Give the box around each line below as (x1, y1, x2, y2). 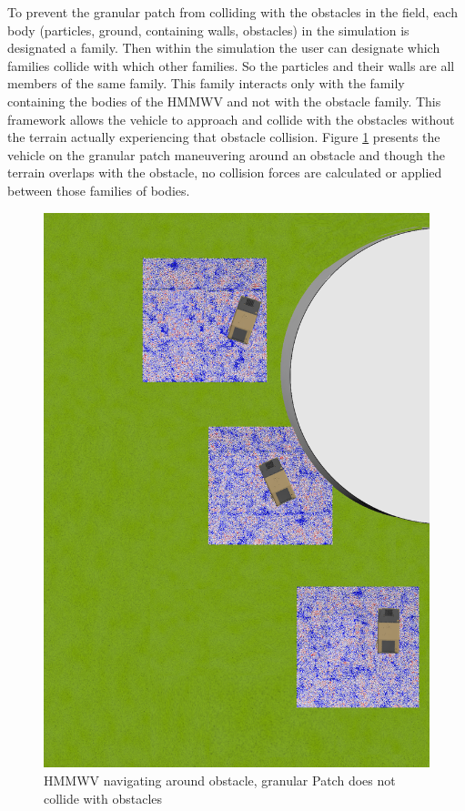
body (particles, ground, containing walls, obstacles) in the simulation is (7, 20, 409, 39)
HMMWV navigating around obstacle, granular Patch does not (44, 770, 396, 789)
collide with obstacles (44, 788, 163, 807)
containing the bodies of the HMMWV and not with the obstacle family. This (7, 91, 441, 110)
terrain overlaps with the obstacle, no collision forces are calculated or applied (7, 163, 442, 182)
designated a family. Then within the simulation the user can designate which (7, 38, 440, 57)
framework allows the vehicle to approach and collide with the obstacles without (7, 109, 455, 128)
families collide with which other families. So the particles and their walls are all (7, 56, 455, 75)
